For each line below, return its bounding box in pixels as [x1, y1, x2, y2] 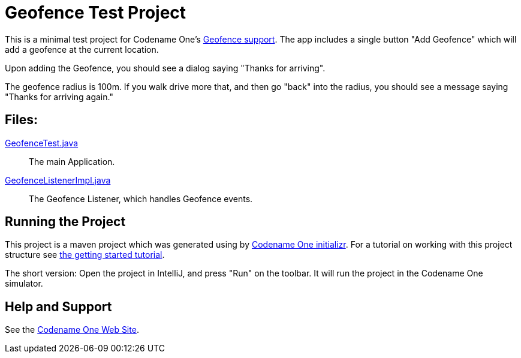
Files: [5, 112, 38, 128]
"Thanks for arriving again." [5, 91, 113, 102]
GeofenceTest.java [5, 137, 79, 148]
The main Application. [29, 156, 115, 167]
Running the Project [5, 214, 126, 230]
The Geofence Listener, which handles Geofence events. [29, 193, 253, 204]
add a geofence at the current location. [5, 44, 159, 55]
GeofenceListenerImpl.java [5, 175, 111, 185]
